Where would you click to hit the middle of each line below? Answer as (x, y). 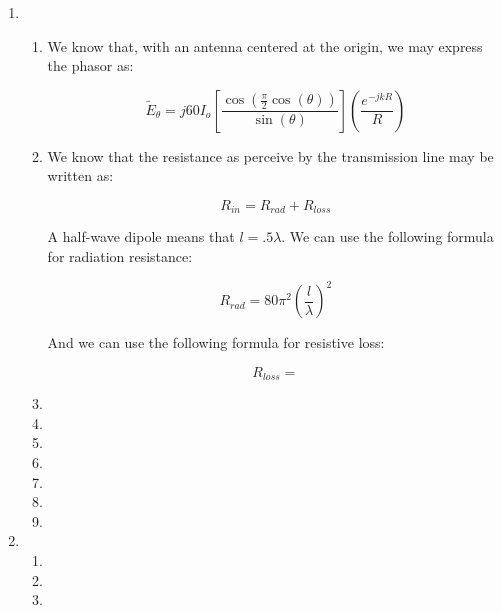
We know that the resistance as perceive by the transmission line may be (270, 155)
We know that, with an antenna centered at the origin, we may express (265, 45)
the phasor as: (90, 65)
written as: (80, 175)
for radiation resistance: (120, 256)
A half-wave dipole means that (141, 236)
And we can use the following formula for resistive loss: (216, 342)
